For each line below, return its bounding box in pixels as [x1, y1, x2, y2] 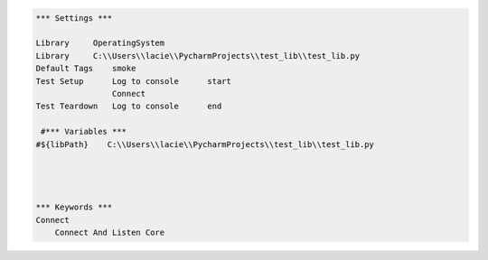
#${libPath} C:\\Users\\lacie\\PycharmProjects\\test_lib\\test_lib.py [35, 139, 375, 149]
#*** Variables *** [41, 126, 127, 137]
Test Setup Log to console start [35, 76, 232, 86]
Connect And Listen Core [54, 227, 165, 238]
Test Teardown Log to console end [35, 101, 222, 112]
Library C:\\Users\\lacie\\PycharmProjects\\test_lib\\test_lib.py [35, 51, 361, 60]
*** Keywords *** [35, 202, 113, 212]
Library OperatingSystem [35, 38, 165, 49]
